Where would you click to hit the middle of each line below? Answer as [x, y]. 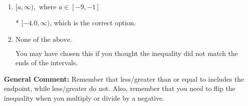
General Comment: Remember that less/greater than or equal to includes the [124, 79]
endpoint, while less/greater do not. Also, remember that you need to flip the [120, 88]
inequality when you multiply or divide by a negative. [84, 97]
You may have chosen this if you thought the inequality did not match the [126, 53]
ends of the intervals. [47, 62]
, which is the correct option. [93, 22]
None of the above [43, 40]
